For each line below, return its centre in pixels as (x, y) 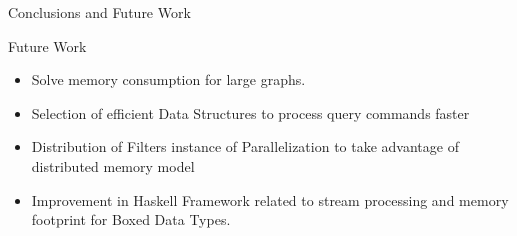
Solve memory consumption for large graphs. (168, 79)
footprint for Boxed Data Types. (131, 219)
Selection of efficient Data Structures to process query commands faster (250, 112)
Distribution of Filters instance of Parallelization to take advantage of (245, 146)
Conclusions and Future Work (99, 12)
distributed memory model (113, 165)
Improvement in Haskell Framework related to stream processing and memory (270, 199)
